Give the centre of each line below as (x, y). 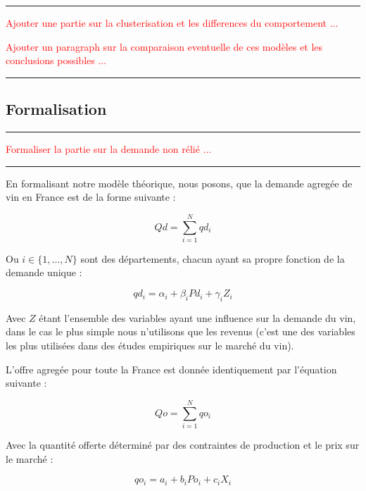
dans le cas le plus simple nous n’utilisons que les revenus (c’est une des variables (181, 331)
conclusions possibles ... (56, 60)
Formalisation (56, 109)
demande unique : (44, 272)
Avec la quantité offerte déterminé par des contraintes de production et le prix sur (183, 444)
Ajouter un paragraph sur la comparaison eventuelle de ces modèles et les (164, 46)
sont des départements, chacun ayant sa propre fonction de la (213, 258)
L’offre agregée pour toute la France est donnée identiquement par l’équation (171, 369)
